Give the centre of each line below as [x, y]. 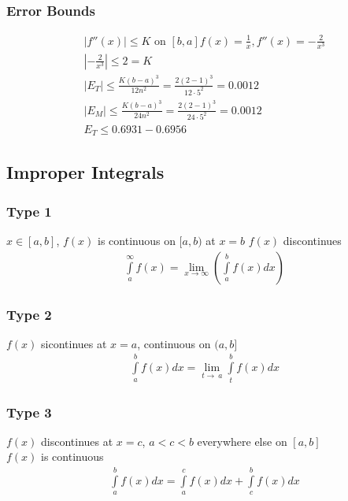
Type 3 [29, 412]
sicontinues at [74, 343]
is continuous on [137, 240]
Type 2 [29, 314]
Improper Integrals [85, 172]
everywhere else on [242, 441]
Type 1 [29, 211]
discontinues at [77, 441]
